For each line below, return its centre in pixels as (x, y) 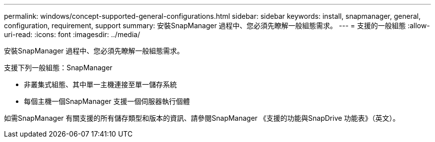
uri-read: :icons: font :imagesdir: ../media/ (72, 34)
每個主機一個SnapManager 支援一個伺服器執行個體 (107, 101)
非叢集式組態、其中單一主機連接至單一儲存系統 (100, 84)
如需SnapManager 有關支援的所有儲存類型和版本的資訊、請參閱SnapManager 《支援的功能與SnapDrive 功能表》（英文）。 (202, 118)
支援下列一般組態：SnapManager (58, 68)
